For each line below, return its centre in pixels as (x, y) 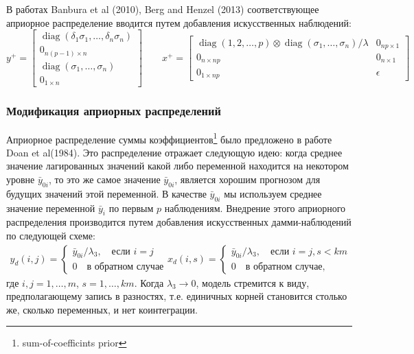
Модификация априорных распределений (114, 111)
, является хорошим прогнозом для (248, 179)
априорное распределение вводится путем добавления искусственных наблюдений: (179, 22)
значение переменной (51, 208)
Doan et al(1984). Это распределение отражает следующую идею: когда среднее (174, 152)
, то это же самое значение (104, 179)
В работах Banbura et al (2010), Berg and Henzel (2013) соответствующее (163, 9)
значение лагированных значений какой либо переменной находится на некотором (177, 166)
